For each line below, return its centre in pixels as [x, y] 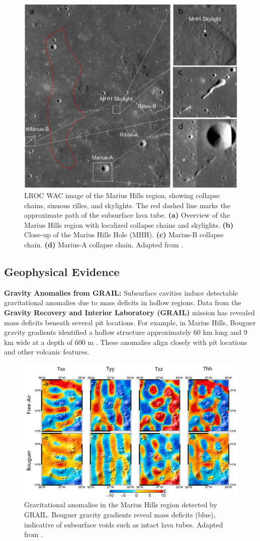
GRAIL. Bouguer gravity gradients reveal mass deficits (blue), [120, 514]
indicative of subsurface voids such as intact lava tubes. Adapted [124, 524]
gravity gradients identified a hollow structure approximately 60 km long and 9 [126, 332]
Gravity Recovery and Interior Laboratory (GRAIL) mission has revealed [129, 312]
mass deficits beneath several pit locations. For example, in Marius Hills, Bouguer [130, 322]
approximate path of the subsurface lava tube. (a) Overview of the [127, 215]
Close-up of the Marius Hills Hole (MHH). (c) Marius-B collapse [124, 235]
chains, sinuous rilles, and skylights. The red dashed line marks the [127, 205]
